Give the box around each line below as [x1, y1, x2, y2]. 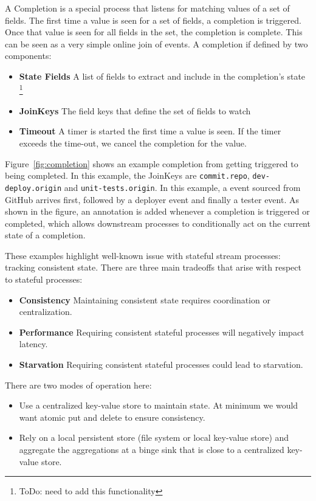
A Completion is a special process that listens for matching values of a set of [5, 2, 290, 14]
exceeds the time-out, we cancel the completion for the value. [19, 137, 247, 149]
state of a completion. [5, 229, 86, 241]
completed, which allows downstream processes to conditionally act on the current [5, 216, 311, 229]
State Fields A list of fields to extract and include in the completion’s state [19, 69, 306, 82]
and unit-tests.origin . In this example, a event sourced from [64, 181, 301, 193]
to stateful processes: [5, 273, 83, 286]
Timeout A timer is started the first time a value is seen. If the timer [19, 125, 281, 137]
